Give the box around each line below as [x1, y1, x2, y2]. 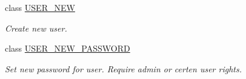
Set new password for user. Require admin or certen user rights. [5, 62, 242, 75]
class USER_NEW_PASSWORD [5, 42, 130, 55]
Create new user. [5, 21, 67, 34]
